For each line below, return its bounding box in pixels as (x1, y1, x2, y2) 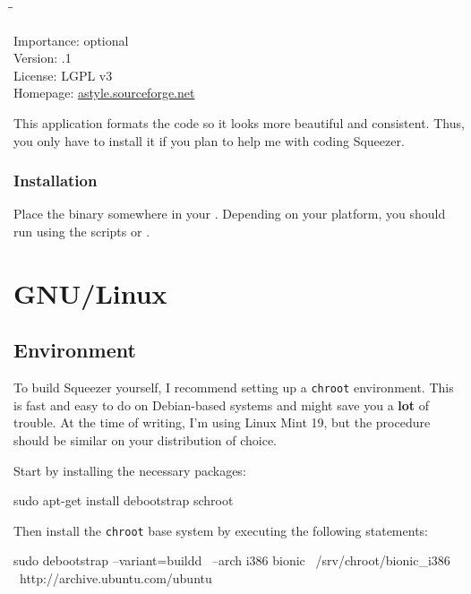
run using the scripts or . (13, 221, 150, 240)
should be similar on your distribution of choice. (13, 430, 277, 449)
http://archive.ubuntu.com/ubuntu (19, 569, 212, 588)
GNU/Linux (13, 274, 167, 311)
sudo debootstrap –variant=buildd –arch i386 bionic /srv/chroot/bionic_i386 (13, 551, 450, 570)
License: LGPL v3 (13, 65, 113, 84)
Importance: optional (13, 30, 129, 49)
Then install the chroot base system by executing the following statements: (13, 521, 428, 539)
